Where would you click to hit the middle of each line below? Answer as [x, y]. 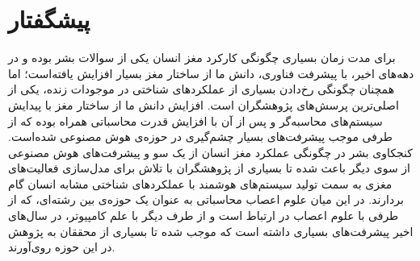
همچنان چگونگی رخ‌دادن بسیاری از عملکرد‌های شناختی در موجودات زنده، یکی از [202, 89]
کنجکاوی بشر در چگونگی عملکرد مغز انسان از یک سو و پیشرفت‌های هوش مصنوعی [210, 152]
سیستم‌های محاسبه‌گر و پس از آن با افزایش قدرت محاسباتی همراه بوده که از [195, 120]
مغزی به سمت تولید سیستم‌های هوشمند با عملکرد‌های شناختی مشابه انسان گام [200, 183]
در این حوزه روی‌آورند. [62, 247]
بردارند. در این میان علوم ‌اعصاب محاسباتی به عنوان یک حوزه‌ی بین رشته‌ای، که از [206, 199]
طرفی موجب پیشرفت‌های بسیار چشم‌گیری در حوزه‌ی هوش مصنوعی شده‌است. [200, 137]
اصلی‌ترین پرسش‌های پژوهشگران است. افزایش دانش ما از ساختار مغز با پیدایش [204, 104]
